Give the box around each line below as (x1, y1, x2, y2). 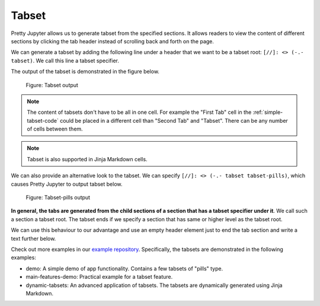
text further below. (11, 235, 56, 242)
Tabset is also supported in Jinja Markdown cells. (27, 155, 148, 162)
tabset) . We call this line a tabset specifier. (11, 57, 120, 64)
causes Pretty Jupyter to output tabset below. (11, 180, 123, 187)
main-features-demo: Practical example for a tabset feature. (25, 273, 173, 280)
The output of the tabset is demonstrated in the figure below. (11, 68, 160, 75)
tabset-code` (27, 117, 59, 124)
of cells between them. (27, 125, 83, 133)
